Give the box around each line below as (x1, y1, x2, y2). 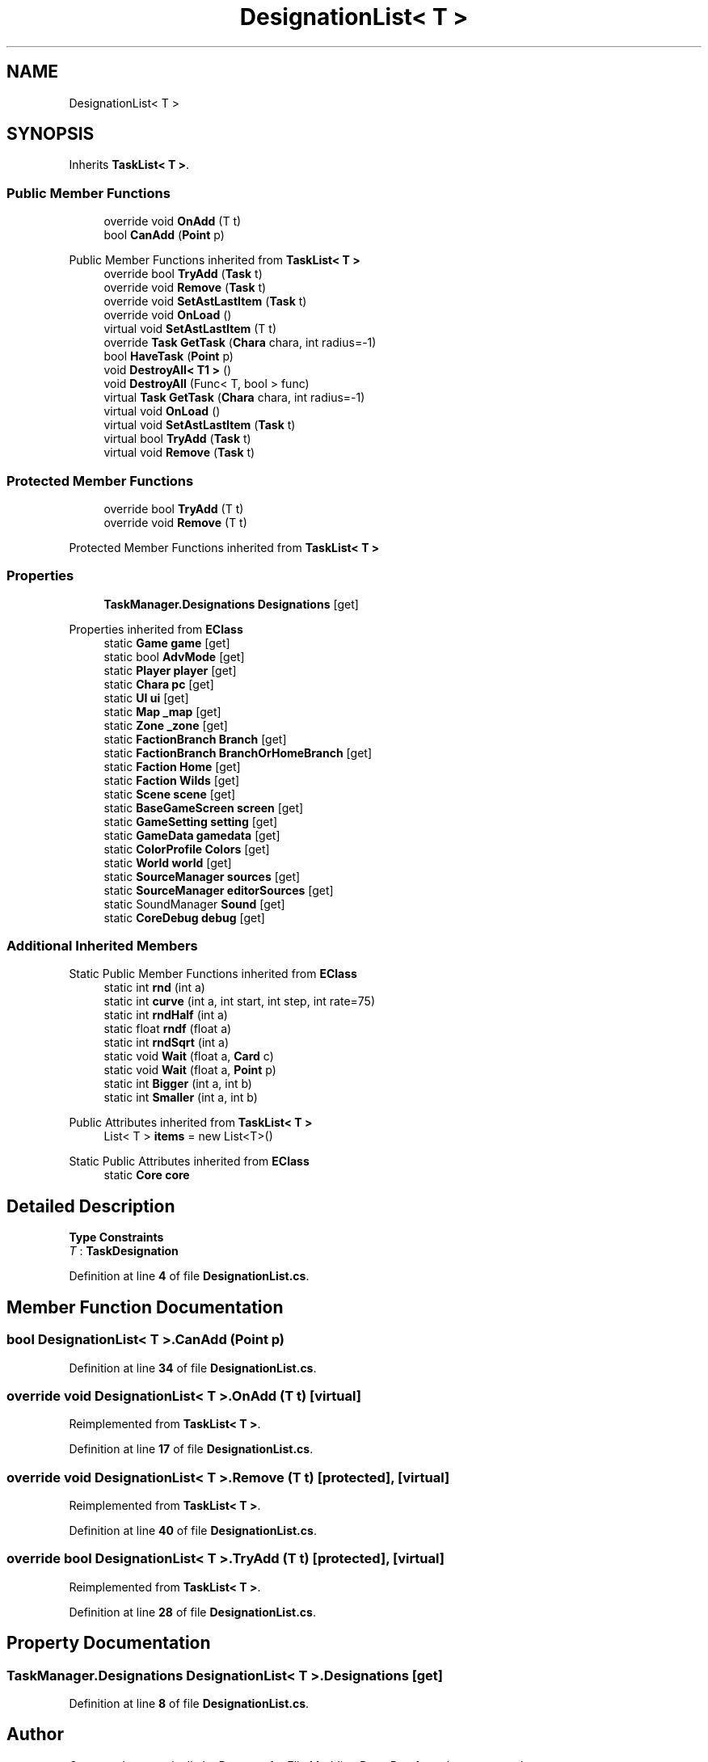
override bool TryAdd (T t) (103, 501, 244, 516)
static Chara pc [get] (103, 677, 214, 691)
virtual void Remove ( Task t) (103, 445, 255, 460)
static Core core (103, 1168, 190, 1182)
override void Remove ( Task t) (103, 280, 267, 295)
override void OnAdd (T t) (103, 214, 242, 229)
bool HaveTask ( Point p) (103, 349, 234, 364)
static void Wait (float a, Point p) (103, 1063, 276, 1077)
